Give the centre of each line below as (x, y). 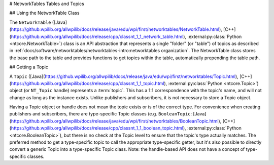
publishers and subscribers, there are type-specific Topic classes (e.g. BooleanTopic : (101, 114)
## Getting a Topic (29, 67)
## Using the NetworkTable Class (44, 13)
